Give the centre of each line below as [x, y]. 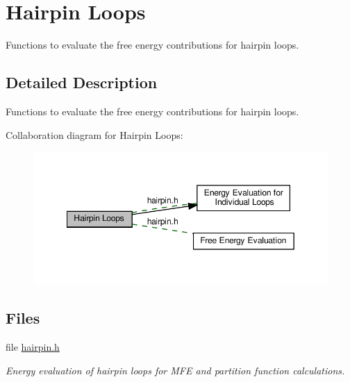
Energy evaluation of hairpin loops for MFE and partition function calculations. [175, 370]
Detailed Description [82, 82]
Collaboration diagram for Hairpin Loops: [94, 134]
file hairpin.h [33, 346]
